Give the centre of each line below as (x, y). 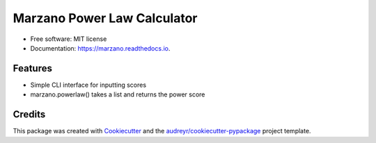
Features (32, 68)
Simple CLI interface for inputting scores (88, 85)
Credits (29, 115)
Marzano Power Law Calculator (105, 18)
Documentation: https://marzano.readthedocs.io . (100, 48)
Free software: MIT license (69, 39)
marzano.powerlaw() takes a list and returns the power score (118, 94)
